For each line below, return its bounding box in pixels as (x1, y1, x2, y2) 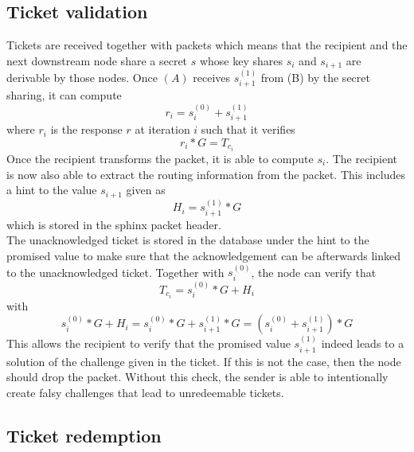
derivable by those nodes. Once (6, 69, 158, 86)
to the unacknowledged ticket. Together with (6, 263, 225, 280)
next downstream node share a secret (6, 52, 188, 68)
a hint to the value (6, 181, 97, 198)
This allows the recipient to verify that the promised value (6, 335, 291, 352)
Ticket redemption (6, 423, 162, 447)
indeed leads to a (321, 335, 404, 352)
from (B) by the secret (260, 69, 370, 86)
